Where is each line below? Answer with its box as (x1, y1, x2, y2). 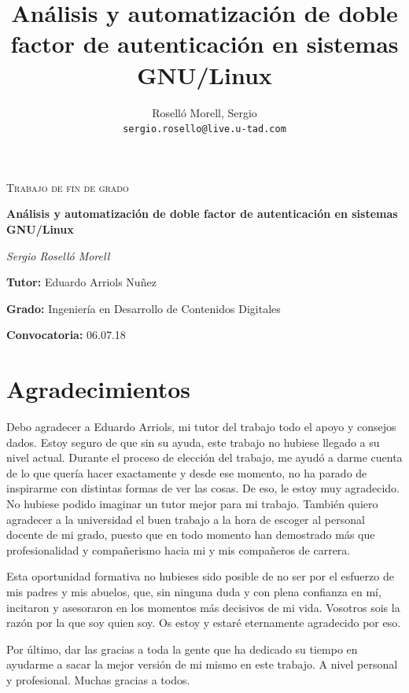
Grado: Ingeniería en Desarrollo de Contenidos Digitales (6, 300, 281, 316)
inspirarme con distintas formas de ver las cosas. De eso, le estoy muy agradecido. (6, 480, 400, 496)
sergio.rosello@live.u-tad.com (123, 123, 286, 135)
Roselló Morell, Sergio (152, 104, 257, 120)
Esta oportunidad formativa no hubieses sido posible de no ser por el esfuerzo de (6, 568, 394, 584)
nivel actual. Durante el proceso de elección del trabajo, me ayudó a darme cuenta (6, 449, 403, 466)
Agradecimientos (6, 373, 191, 405)
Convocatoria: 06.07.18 (6, 326, 126, 343)
